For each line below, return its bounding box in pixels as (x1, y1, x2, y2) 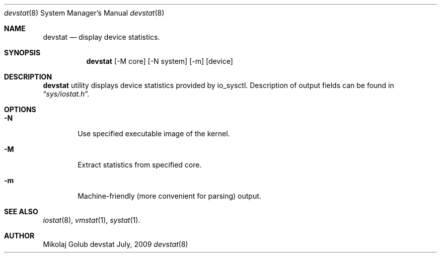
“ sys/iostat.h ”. (43, 90, 90, 98)
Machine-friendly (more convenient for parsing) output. (78, 192, 261, 200)
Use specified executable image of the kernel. (78, 129, 230, 138)
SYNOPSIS (4, 48, 41, 57)
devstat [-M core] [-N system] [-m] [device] (86, 57, 233, 65)
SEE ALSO (4, 207, 38, 216)
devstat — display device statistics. (43, 33, 160, 41)
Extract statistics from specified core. (78, 160, 202, 169)
